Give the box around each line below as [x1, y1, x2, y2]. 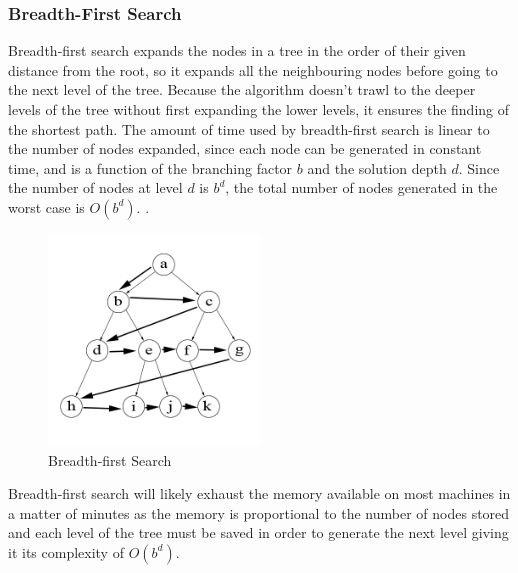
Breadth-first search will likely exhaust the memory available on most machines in [8, 483, 511, 504]
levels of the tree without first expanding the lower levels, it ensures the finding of [8, 99, 510, 119]
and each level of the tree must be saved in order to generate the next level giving [8, 522, 509, 543]
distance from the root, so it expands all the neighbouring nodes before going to [8, 59, 498, 80]
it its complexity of [8, 541, 124, 562]
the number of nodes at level [8, 177, 183, 198]
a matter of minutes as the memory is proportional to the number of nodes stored [8, 502, 510, 523]
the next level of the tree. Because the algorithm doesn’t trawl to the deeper [8, 79, 476, 100]
